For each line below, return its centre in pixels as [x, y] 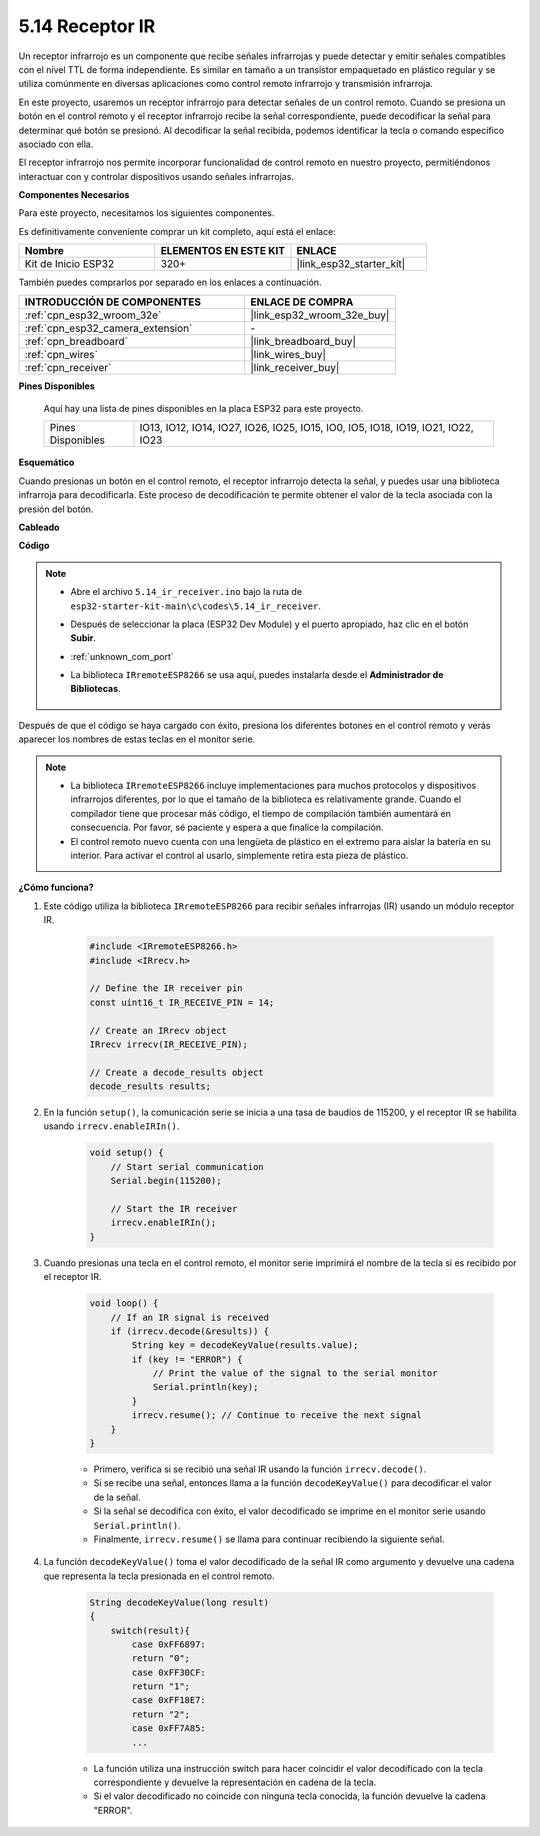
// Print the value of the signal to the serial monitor [295, 1373]
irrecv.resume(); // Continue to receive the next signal [276, 1415]
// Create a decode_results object [176, 1072]
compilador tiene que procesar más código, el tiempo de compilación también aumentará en [261, 813]
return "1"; [160, 1686]
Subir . [83, 638]
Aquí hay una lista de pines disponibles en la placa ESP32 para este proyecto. [203, 409]
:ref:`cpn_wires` [61, 354]
